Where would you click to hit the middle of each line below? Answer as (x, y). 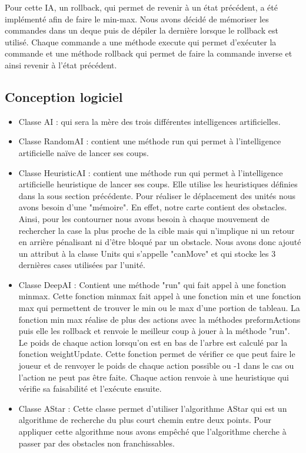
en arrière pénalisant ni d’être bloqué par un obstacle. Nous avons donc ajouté (160, 242)
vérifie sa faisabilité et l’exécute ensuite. (90, 388)
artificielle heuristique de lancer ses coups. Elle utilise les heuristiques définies (158, 184)
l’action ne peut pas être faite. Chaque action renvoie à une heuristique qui (154, 377)
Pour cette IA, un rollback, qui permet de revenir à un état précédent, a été (141, 7)
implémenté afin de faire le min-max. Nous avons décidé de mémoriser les (137, 19)
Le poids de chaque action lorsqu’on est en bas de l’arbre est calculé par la (153, 342)
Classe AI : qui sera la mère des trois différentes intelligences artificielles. (149, 121)
